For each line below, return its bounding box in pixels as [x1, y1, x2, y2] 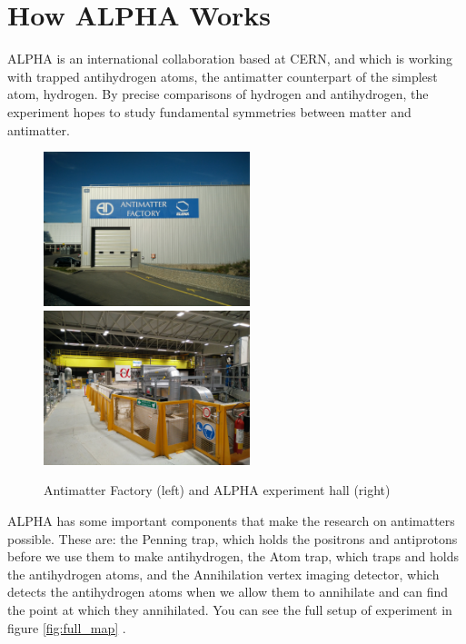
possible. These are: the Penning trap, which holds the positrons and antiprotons [7, 529, 458, 548]
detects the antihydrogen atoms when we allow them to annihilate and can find [7, 582, 449, 601]
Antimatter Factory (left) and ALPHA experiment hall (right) [44, 481, 391, 500]
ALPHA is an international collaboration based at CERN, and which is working [7, 49, 452, 68]
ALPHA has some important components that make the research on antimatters [7, 511, 455, 530]
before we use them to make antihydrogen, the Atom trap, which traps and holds [7, 547, 459, 566]
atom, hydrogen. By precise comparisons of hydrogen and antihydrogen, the [7, 84, 429, 104]
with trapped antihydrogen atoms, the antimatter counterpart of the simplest [7, 66, 438, 85]
